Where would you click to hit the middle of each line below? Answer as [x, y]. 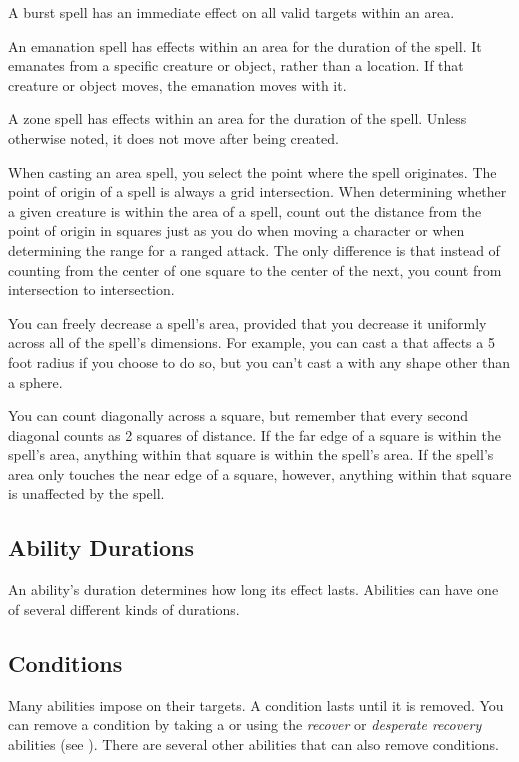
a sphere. [35, 381]
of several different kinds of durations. [124, 608]
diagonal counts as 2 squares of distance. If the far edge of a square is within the [254, 434]
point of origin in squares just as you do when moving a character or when [236, 230]
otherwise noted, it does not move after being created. [173, 137]
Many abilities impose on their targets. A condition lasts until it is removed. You [256, 704]
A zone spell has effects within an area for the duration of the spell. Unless [237, 118]
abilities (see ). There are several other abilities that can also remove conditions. [253, 743]
